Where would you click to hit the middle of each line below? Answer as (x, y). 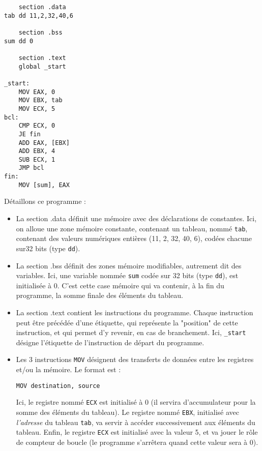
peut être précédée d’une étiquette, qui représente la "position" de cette (127, 322)
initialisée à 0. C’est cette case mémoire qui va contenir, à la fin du (120, 285)
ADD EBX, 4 (37, 151)
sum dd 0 (19, 41)
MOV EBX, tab (40, 100)
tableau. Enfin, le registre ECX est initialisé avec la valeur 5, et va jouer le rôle (137, 432)
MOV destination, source (58, 386)
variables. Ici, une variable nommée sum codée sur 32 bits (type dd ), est (127, 275)
